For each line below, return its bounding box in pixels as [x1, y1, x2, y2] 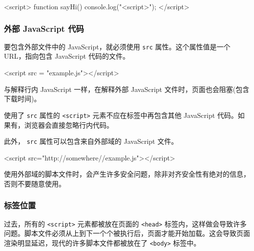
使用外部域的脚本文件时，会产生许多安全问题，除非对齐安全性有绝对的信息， [4, 169, 250, 179]
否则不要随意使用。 [4, 178, 65, 188]
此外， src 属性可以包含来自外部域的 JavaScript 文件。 [4, 136, 178, 146]
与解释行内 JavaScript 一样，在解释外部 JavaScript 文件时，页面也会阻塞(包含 [4, 84, 250, 94]
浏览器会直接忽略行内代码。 [24, 119, 113, 130]
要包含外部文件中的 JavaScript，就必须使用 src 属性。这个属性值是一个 [4, 41, 231, 51]
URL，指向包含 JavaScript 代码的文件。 [4, 51, 129, 61]
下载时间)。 [4, 93, 41, 104]
